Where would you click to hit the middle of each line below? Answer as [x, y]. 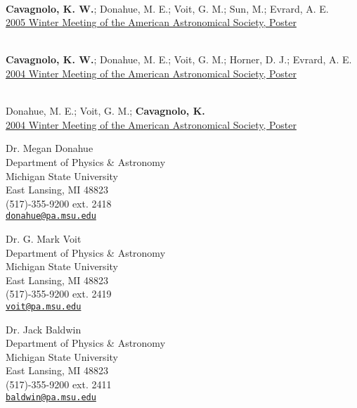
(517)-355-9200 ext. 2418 [59, 203]
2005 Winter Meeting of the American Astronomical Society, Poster [151, 22]
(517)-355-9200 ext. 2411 [59, 384]
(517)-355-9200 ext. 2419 [59, 294]
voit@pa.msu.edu [44, 306]
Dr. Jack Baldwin [44, 329]
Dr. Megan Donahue [50, 148]
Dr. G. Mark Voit [44, 238]
